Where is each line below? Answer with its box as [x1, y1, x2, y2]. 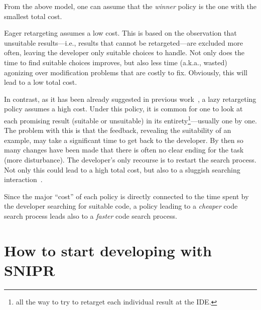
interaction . [4, 174, 43, 185]
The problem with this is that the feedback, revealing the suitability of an [4, 125, 231, 135]
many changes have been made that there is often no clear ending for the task [4, 144, 244, 155]
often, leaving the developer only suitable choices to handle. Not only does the [4, 47, 244, 58]
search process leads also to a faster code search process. [4, 210, 177, 221]
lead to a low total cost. [4, 77, 77, 87]
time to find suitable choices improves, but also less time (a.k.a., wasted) [4, 57, 227, 67]
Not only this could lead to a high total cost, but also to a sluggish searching [4, 164, 240, 175]
